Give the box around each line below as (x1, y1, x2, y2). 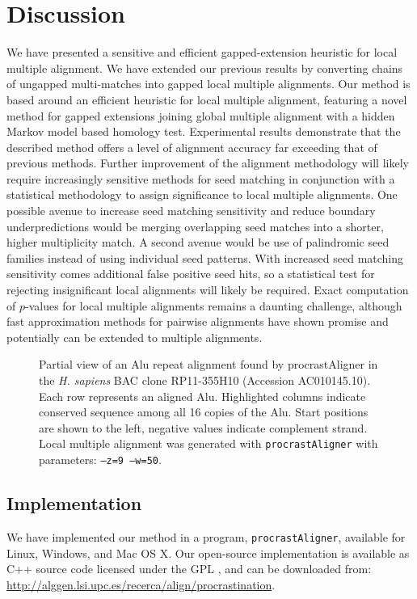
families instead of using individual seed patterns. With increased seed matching (6, 249, 404, 266)
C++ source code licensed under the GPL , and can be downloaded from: (6, 560, 372, 577)
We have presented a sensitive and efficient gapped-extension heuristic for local (6, 44, 398, 61)
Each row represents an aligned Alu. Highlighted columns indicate (39, 387, 366, 404)
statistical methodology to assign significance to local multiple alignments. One (6, 186, 398, 203)
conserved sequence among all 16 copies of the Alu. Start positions (39, 403, 369, 420)
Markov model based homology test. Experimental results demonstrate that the (6, 123, 401, 140)
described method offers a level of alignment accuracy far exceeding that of (6, 138, 377, 155)
